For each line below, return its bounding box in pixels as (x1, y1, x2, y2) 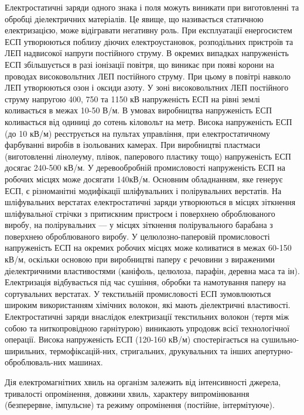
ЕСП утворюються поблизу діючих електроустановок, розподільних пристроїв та (5, 35, 293, 47)
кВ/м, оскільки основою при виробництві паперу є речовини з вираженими (5, 253, 275, 265)
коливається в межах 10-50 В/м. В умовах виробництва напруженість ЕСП (5, 104, 272, 116)
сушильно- (261, 333, 299, 345)
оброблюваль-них (5, 356, 67, 368)
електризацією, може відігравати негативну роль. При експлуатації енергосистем (5, 24, 292, 36)
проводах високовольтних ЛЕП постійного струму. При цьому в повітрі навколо (5, 70, 291, 82)
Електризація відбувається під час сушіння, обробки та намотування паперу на (5, 276, 286, 288)
